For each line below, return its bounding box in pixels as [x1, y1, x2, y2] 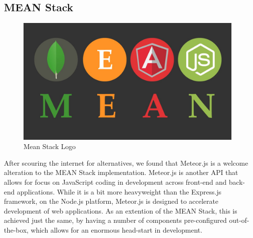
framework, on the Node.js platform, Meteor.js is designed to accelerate [4, 196, 219, 206]
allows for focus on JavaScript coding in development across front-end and [4, 177, 227, 187]
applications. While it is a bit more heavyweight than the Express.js [17, 186, 222, 196]
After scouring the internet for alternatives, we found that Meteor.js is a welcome [4, 157, 248, 168]
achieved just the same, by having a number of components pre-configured [4, 215, 227, 225]
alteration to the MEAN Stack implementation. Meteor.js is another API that [4, 167, 238, 177]
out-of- [229, 215, 250, 225]
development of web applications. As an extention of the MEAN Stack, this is [4, 205, 237, 216]
